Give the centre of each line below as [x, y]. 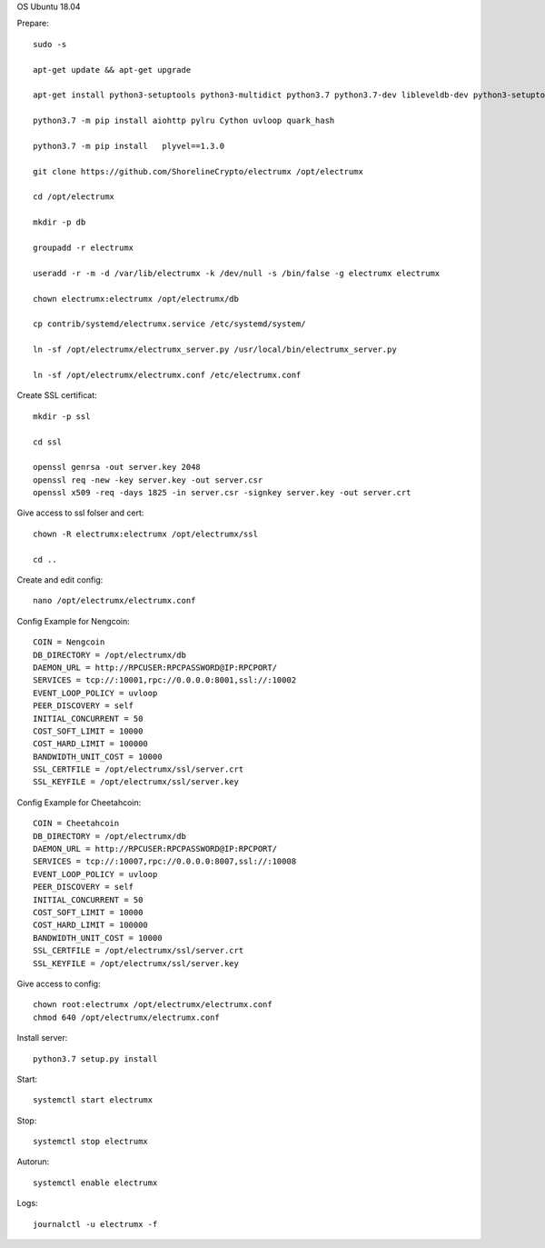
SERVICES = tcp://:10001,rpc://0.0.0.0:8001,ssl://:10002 [165, 680]
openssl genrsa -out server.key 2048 [117, 467]
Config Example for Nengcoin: [74, 621]
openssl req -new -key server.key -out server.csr [148, 480]
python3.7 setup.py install [95, 1058]
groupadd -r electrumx [84, 248]
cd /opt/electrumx [74, 197]
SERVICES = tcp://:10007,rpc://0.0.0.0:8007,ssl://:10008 [165, 862]
